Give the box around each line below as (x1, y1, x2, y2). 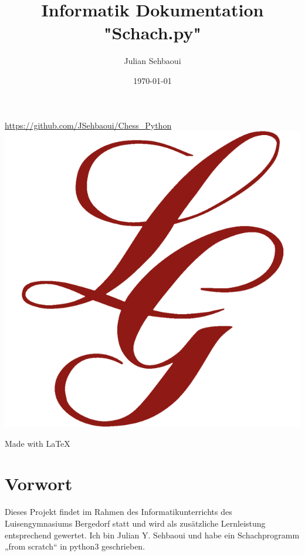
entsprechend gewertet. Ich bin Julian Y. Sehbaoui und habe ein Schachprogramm (5, 528, 300, 541)
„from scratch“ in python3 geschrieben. (5, 540, 145, 552)
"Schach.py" (103, 21, 201, 45)
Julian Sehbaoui (124, 55, 181, 67)
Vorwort (5, 471, 73, 496)
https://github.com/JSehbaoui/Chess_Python (5, 119, 172, 131)
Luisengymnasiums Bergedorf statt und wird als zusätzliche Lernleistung (5, 517, 266, 529)
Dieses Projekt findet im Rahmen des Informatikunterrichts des (5, 506, 232, 518)
